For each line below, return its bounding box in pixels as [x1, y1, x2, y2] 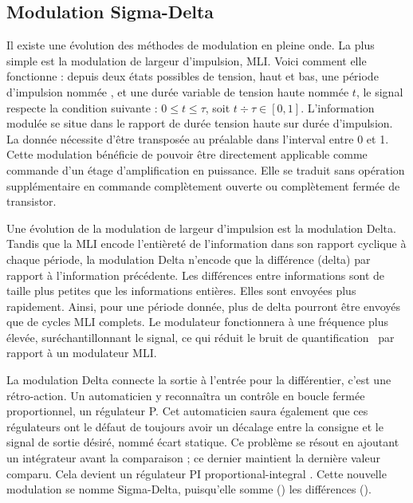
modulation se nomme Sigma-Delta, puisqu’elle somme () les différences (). [6, 481, 372, 497]
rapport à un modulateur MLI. [6, 344, 157, 361]
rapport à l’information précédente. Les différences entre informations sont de [6, 266, 385, 283]
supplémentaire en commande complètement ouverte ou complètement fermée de [6, 177, 400, 194]
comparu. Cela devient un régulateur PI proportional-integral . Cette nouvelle [6, 465, 387, 481]
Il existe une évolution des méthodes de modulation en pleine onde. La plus [6, 37, 375, 53]
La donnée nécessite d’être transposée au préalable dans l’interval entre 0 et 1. [6, 130, 389, 147]
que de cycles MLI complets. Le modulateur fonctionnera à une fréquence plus [6, 313, 389, 330]
